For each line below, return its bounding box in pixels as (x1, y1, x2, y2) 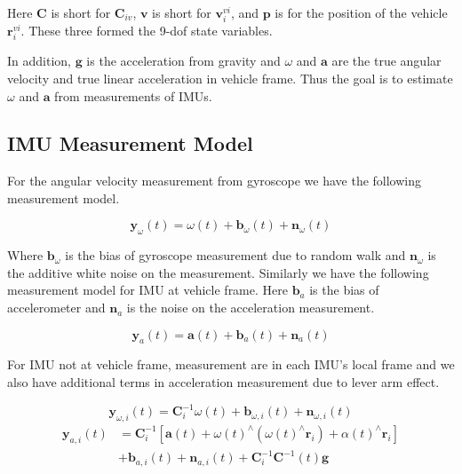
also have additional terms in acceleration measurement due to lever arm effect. (7, 373, 440, 391)
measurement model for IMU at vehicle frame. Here (7, 280, 288, 299)
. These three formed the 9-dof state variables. (20, 21, 273, 40)
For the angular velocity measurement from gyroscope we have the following (7, 171, 422, 190)
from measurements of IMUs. (54, 86, 212, 105)
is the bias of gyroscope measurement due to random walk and (65, 246, 406, 265)
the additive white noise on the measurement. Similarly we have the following (7, 263, 429, 281)
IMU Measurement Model (7, 130, 253, 157)
